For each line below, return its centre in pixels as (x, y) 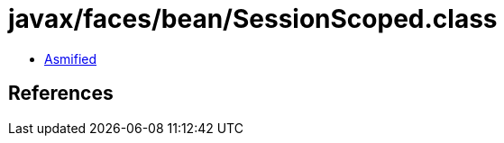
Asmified (71, 58)
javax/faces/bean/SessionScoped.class (253, 19)
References (61, 94)
